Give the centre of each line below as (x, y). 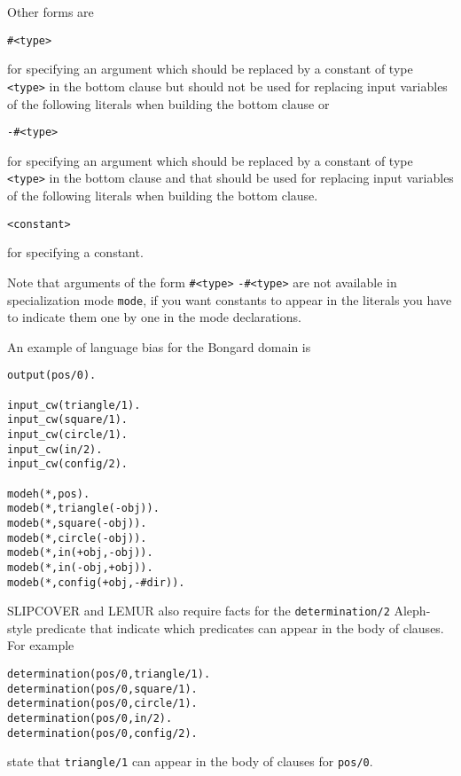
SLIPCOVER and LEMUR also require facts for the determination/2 (199, 611)
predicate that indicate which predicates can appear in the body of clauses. (240, 627)
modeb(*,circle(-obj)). (77, 538)
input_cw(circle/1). (68, 434)
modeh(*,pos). (49, 494)
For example (41, 645)
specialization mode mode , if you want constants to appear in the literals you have (230, 299)
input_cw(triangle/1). (74, 405)
